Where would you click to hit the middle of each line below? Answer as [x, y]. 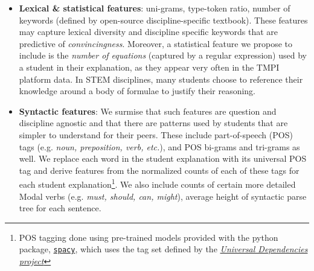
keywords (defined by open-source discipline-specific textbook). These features [163, 20]
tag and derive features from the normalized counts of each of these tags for [159, 170]
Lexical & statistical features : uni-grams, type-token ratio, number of [155, 8]
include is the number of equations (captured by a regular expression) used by [163, 55]
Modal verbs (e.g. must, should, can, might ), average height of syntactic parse [163, 196]
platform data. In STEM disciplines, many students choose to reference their [161, 79]
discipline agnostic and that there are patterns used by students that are [153, 123]
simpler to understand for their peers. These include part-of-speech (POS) [156, 134]
